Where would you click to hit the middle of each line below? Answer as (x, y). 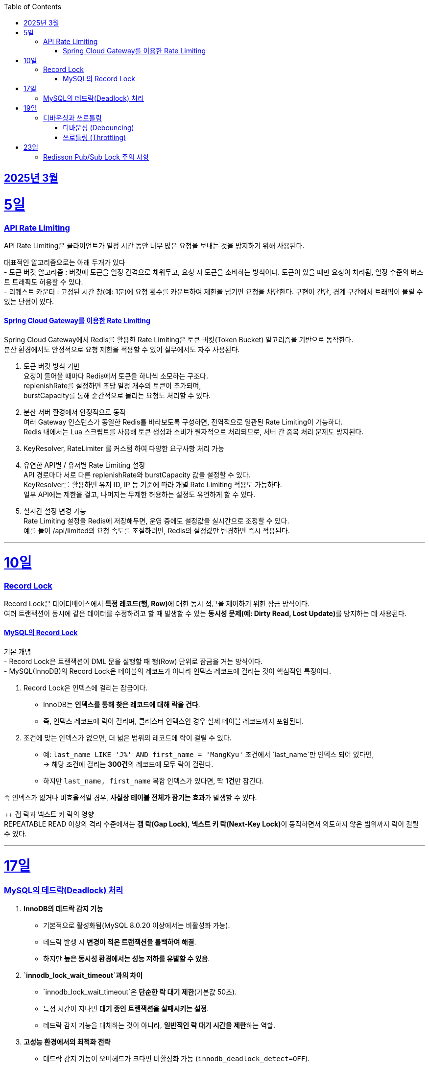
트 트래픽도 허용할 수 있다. (44, 282)
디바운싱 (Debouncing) (98, 128)
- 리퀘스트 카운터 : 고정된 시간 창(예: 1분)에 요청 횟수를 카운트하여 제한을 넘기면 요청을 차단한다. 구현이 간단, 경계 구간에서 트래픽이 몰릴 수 (214, 292)
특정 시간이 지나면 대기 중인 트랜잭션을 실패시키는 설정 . (126, 1009)
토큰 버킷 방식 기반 (52, 366)
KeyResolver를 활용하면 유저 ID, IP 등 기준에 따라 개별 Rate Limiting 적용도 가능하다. (153, 484)
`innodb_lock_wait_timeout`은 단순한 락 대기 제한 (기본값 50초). (140, 992)
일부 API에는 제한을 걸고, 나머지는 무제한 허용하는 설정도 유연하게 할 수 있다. (140, 494)
